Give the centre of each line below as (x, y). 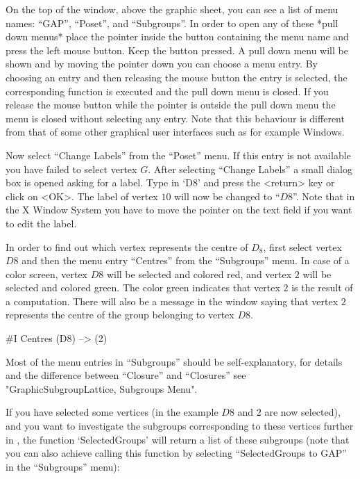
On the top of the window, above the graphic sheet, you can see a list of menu (172, 9)
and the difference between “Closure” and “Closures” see (126, 375)
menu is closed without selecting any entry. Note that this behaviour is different (175, 118)
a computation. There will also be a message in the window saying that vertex (172, 301)
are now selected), (302, 412)
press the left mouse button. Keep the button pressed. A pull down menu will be (177, 50)
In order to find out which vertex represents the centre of (127, 246)
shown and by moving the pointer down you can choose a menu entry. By (162, 64)
